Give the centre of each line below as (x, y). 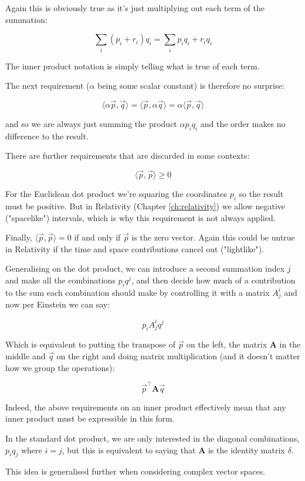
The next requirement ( (48, 86)
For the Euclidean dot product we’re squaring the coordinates (116, 194)
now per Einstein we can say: (58, 304)
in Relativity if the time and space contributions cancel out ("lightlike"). (135, 248)
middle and (26, 355)
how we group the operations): (60, 367)
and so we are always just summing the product (91, 123)
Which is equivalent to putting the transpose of (91, 344)
